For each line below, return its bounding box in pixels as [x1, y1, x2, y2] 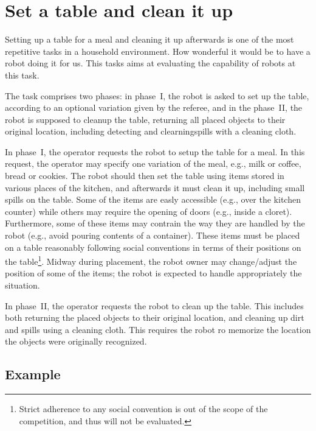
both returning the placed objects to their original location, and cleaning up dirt [5, 311, 304, 324]
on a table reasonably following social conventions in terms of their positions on [5, 240, 301, 253]
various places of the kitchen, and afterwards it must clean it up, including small [5, 181, 305, 194]
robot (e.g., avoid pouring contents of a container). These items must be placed [5, 229, 300, 242]
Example [5, 365, 61, 384]
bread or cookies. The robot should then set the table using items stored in [5, 169, 284, 182]
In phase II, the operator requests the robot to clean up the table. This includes [5, 299, 304, 312]
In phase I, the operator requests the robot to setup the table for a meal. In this [5, 145, 305, 158]
